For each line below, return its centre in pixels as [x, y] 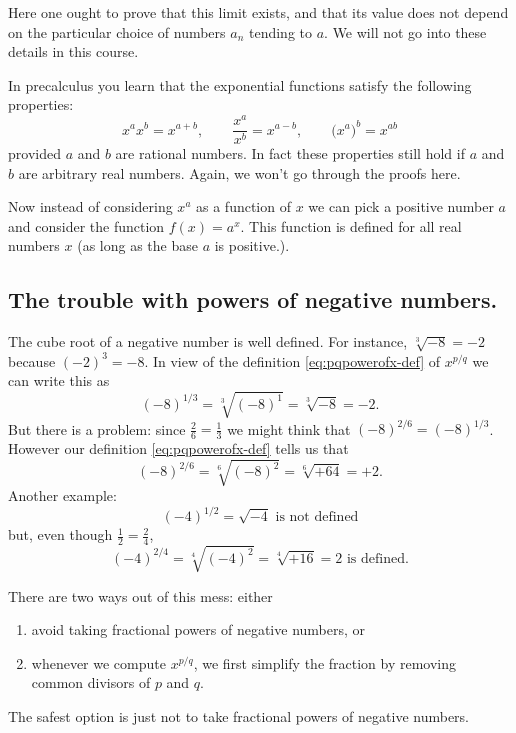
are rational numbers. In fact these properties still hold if [290, 153]
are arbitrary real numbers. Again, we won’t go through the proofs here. [239, 172]
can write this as [59, 380]
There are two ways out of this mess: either [140, 595]
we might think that [289, 428]
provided [34, 153]
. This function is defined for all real [351, 225]
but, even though [60, 534]
